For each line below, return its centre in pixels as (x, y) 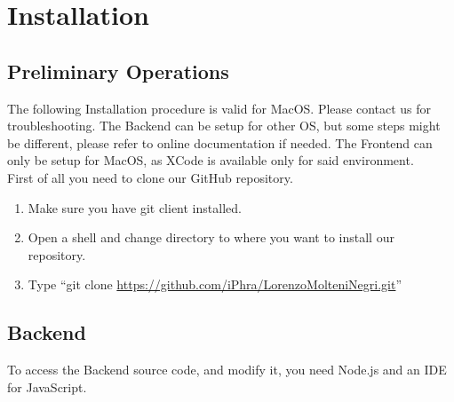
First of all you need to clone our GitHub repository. (150, 177)
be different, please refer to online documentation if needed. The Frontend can (220, 142)
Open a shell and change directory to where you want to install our (211, 237)
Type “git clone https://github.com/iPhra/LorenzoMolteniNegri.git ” (215, 284)
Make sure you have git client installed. (135, 207)
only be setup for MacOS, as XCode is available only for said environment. (211, 160)
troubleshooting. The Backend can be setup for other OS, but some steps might (224, 126)
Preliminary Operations (118, 71)
